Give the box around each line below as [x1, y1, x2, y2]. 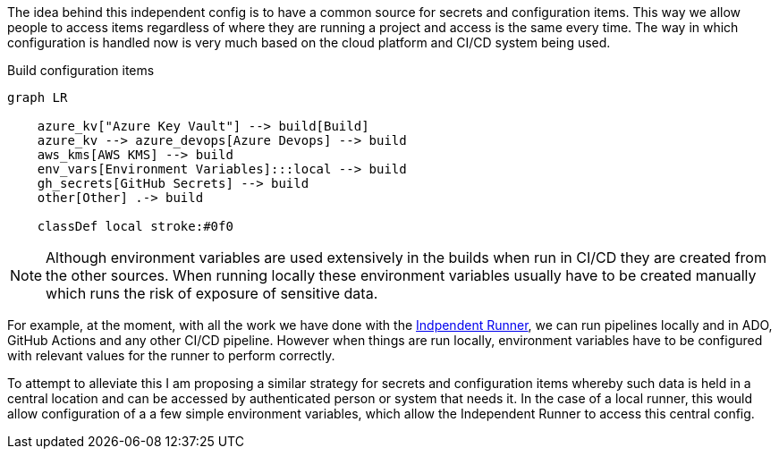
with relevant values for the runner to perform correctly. [7, 348, 335, 363]
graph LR [7, 90, 68, 105]
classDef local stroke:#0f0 [37, 219, 233, 233]
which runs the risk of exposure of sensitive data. [46, 284, 378, 302]
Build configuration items [7, 63, 155, 78]
